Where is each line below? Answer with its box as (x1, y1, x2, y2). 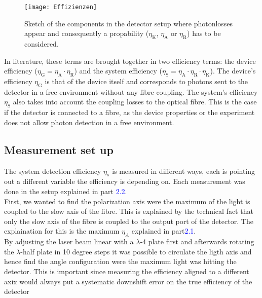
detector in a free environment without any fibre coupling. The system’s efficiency (4, 86, 258, 97)
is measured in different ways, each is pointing (112, 165, 255, 176)
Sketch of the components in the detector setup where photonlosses (24, 18, 233, 28)
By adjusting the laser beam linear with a (4, 236, 134, 247)
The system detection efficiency (4, 165, 101, 176)
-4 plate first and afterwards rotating (140, 236, 254, 247)
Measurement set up (4, 141, 114, 157)
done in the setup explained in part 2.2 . (4, 186, 127, 196)
